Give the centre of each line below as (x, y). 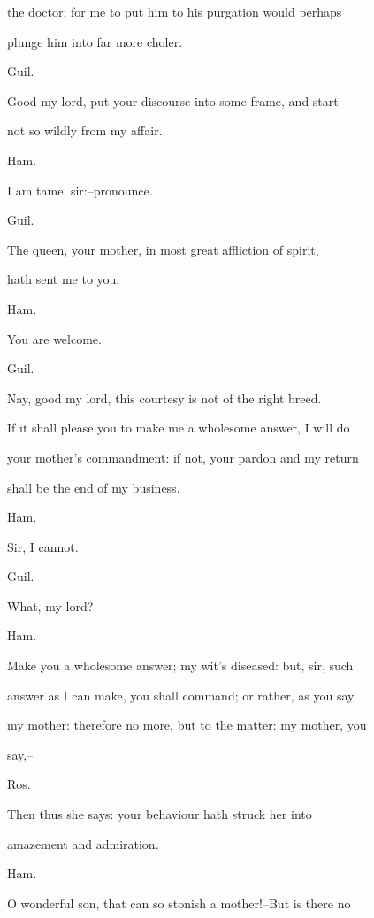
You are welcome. (54, 338)
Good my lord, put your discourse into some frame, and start (173, 100)
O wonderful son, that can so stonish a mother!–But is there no (179, 903)
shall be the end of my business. (94, 487)
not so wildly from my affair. (85, 130)
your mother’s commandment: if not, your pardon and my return (183, 457)
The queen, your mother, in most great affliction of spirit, (163, 249)
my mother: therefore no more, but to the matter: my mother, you (187, 725)
